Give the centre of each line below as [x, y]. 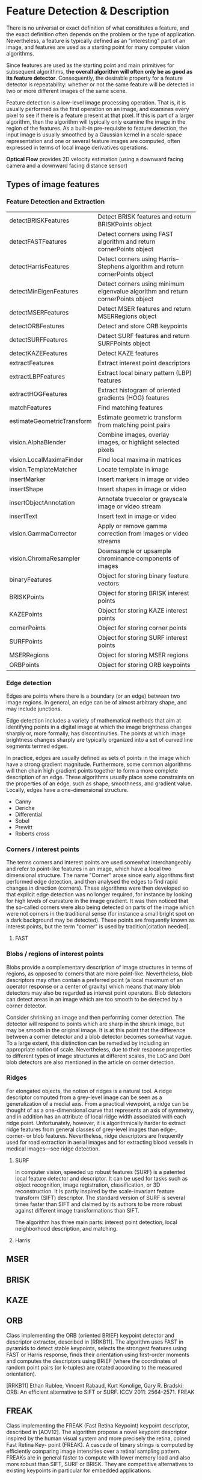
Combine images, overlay [133, 435]
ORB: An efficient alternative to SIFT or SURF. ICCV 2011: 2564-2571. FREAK [100, 1392]
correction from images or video [143, 534]
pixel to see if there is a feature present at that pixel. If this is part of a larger [100, 115]
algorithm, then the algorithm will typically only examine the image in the [96, 121]
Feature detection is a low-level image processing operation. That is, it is [96, 102]
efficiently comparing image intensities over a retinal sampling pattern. [93, 1451]
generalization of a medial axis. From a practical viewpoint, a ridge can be [98, 1103]
